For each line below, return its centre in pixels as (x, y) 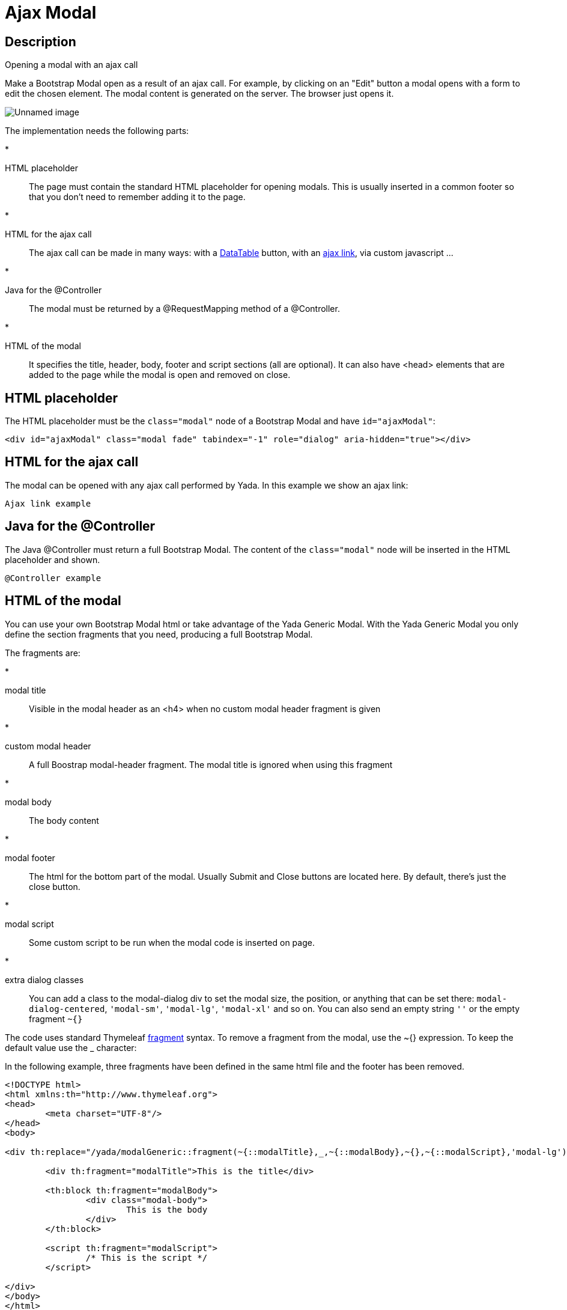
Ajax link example (48, 503)
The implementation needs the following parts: (97, 131)
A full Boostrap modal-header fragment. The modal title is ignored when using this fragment (211, 764)
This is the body (167, 1209)
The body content (64, 820)
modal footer (30, 858)
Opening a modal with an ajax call (71, 65)
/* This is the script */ (147, 1257)
